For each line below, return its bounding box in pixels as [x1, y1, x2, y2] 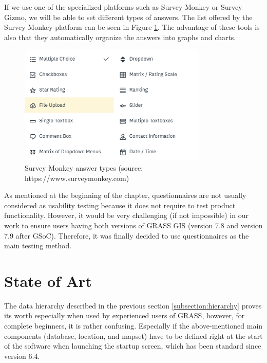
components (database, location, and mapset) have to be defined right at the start [4, 330, 263, 341]
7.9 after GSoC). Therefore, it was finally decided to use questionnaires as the [4, 230, 249, 241]
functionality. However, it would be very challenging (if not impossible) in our [4, 210, 249, 221]
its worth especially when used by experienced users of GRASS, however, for [4, 310, 245, 321]
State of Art [4, 270, 92, 291]
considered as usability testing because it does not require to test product [4, 199, 236, 210]
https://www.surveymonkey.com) [25, 172, 129, 183]
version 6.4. [4, 350, 40, 361]
